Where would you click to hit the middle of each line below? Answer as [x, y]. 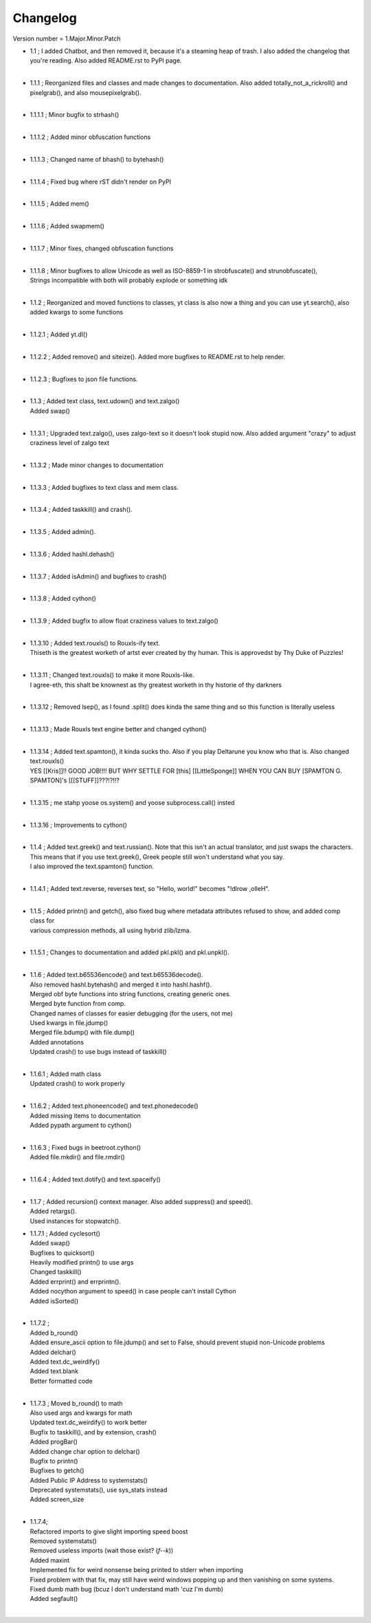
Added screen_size [57, 1499]
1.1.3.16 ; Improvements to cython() [78, 825]
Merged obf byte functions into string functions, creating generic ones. [131, 993]
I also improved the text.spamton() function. [92, 866]
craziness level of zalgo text [69, 443]
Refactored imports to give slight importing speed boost [109, 1531]
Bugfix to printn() [54, 1461]
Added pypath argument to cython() [81, 1125]
